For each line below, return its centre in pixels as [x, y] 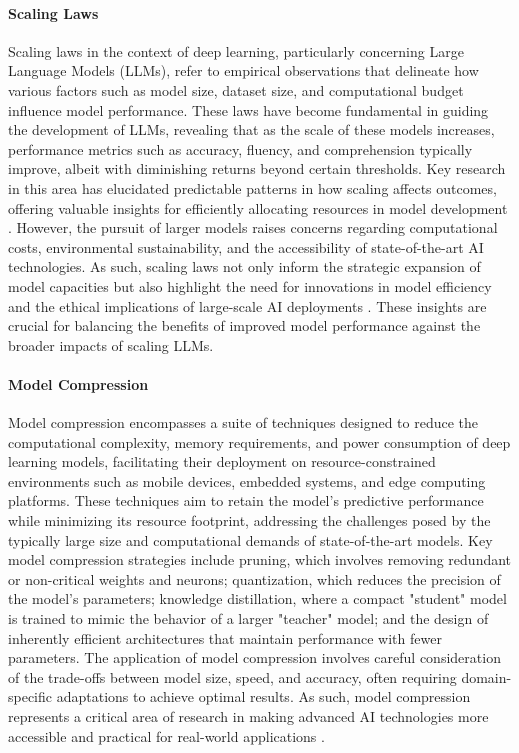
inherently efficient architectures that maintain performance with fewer [225, 637]
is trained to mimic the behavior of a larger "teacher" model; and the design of [248, 618]
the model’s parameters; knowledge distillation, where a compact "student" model [257, 598]
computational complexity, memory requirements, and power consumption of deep [259, 441]
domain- [486, 676]
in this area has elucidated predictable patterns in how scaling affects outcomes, [252, 187]
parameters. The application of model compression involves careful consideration [254, 657]
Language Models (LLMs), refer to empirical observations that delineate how [243, 70]
